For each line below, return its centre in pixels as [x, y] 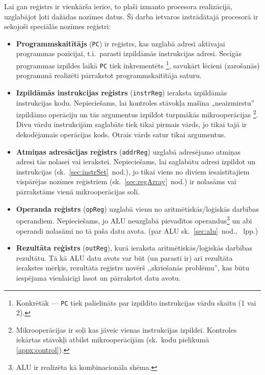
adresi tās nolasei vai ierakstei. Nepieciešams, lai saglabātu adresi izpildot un [136, 161]
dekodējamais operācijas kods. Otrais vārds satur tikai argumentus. [121, 134]
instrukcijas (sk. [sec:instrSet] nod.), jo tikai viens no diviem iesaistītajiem [133, 171]
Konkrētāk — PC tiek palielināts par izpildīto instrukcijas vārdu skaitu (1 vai [136, 302]
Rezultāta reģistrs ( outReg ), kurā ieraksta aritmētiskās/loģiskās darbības [134, 248]
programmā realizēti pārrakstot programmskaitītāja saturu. [109, 75]
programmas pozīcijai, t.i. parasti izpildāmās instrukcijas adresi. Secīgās [129, 53]
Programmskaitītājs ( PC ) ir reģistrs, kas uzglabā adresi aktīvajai [121, 43]
